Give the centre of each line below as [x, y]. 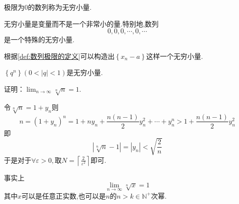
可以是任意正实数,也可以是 [64, 195]
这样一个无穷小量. [175, 56]
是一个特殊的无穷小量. [39, 39]
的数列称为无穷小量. [60, 7]
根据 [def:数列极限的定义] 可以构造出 [59, 56]
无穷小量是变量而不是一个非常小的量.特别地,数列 [81, 23]
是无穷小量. [84, 72]
